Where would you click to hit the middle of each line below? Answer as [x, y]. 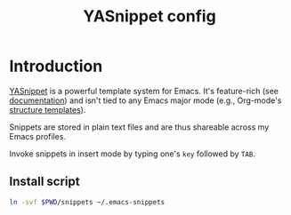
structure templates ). [48, 109]
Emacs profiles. [38, 136]
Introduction [56, 66]
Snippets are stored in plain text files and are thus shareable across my [139, 127]
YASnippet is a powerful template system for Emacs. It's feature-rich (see [144, 91]
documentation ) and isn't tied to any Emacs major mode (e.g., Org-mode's [145, 100]
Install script [44, 182]
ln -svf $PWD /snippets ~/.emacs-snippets [87, 202]
